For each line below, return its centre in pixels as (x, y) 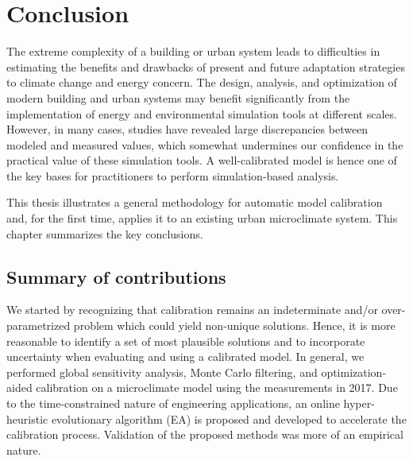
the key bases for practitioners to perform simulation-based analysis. (173, 175)
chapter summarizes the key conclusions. (105, 233)
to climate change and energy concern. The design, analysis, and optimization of (202, 82)
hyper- (359, 403)
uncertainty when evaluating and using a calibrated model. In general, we (185, 356)
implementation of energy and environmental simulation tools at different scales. (202, 113)
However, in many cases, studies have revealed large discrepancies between (187, 129)
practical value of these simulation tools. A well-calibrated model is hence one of (202, 160)
